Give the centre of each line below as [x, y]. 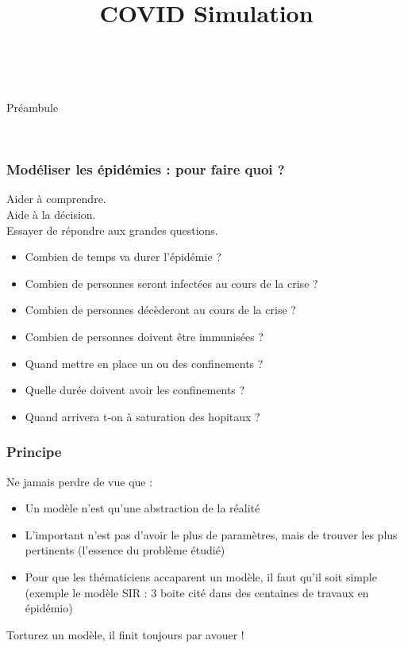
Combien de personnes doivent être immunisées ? [144, 336]
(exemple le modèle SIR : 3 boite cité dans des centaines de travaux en [197, 592]
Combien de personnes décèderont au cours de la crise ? [160, 310]
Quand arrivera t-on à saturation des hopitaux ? [142, 416]
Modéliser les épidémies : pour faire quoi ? [146, 169]
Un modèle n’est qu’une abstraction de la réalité [142, 508]
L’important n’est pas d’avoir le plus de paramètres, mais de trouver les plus [211, 534]
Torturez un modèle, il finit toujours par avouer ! [125, 634]
